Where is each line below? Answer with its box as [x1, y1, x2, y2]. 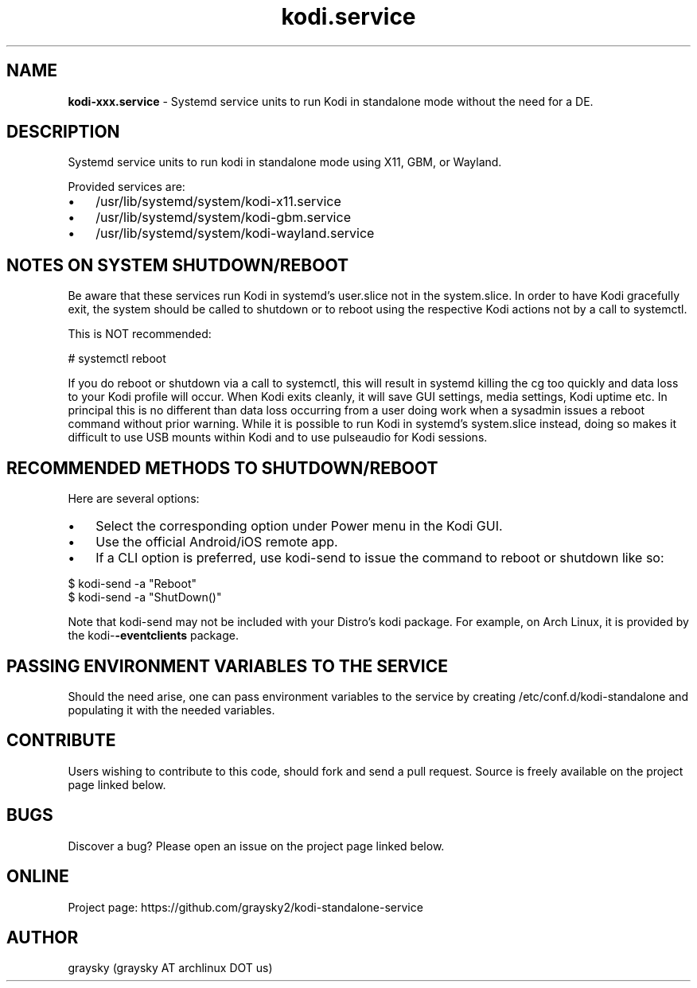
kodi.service [281, 3, 416, 30]
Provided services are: [68, 180, 185, 194]
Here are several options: [68, 492, 200, 506]
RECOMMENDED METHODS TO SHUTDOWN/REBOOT [6, 457, 438, 478]
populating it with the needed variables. [68, 702, 275, 717]
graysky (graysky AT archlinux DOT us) [68, 961, 273, 975]
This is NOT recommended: [68, 327, 212, 341]
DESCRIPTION [6, 122, 120, 142]
